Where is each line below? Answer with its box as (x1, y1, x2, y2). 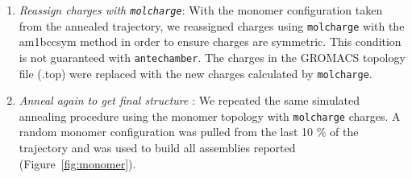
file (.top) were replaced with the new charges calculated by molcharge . (19, 64, 372, 81)
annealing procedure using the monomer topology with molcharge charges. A (19, 107, 401, 124)
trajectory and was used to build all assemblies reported (19, 139, 296, 156)
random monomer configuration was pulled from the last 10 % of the (19, 123, 359, 140)
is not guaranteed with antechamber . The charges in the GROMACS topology (19, 48, 406, 65)
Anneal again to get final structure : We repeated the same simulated (19, 92, 360, 109)
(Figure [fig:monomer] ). (19, 155, 136, 172)
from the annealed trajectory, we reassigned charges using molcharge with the (19, 17, 405, 34)
